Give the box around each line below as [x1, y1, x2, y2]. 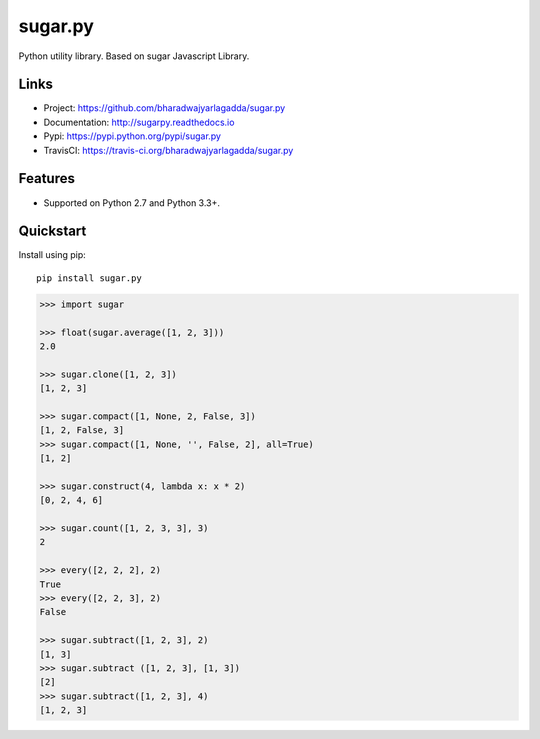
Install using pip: [18, 249, 87, 261]
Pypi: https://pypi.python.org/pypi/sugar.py [43, 130, 222, 142]
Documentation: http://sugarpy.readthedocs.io [43, 116, 235, 128]
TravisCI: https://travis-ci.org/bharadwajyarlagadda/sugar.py [43, 144, 294, 156]
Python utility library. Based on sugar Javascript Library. [18, 50, 250, 62]
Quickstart [18, 223, 87, 240]
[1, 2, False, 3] [39, 425, 125, 436]
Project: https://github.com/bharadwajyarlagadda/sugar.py [43, 102, 286, 114]
